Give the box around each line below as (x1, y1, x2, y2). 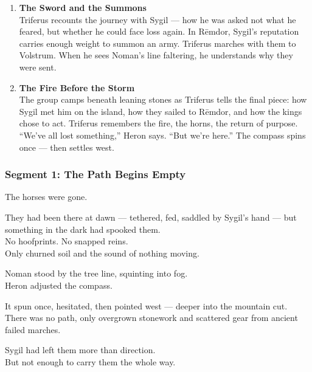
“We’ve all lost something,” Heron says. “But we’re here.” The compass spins (19, 128, 306, 141)
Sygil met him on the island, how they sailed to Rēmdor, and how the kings (19, 105, 302, 117)
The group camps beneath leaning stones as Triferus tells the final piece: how (19, 93, 307, 106)
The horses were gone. (5, 190, 88, 203)
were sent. (19, 60, 57, 73)
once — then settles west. (19, 140, 114, 153)
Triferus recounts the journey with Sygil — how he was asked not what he (19, 13, 296, 26)
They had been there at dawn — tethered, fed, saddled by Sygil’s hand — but (5, 210, 297, 223)
